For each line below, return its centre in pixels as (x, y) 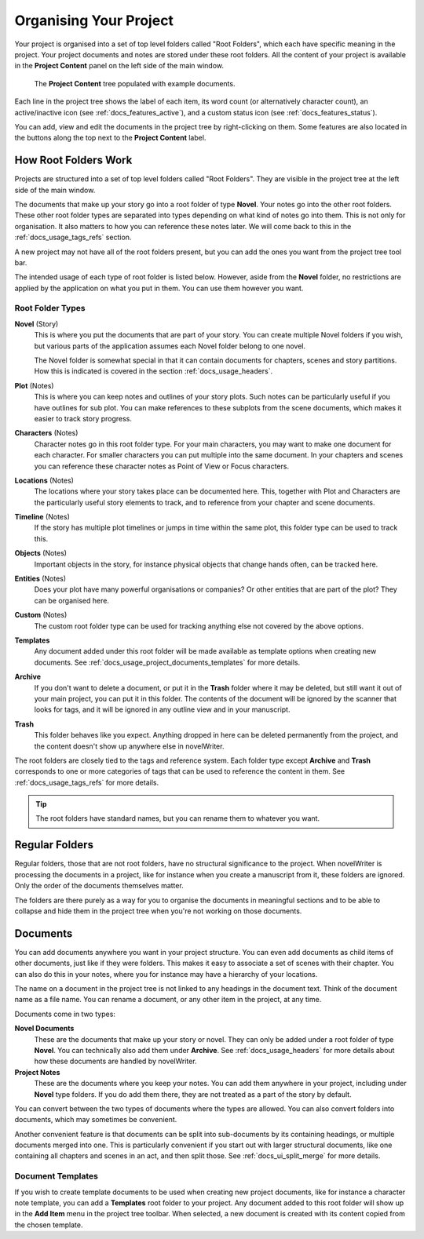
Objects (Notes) (40, 553)
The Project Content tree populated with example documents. (135, 83)
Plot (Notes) (34, 385)
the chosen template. (49, 1225)
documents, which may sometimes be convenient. (96, 1120)
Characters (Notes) (46, 433)
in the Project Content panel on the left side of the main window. (119, 66)
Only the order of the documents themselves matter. (99, 886)
